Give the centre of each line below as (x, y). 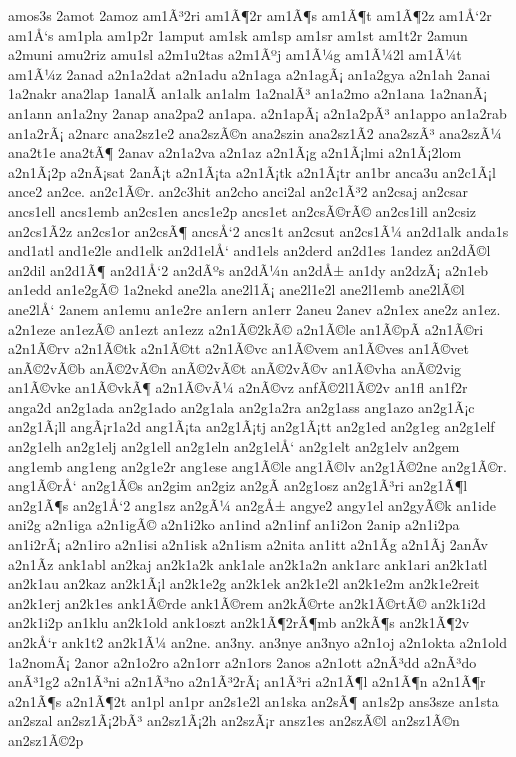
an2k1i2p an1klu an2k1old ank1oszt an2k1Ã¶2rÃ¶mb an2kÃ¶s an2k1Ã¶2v (239, 622)
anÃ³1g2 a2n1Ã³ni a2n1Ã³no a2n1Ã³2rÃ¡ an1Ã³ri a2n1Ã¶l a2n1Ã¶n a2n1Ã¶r (247, 681)
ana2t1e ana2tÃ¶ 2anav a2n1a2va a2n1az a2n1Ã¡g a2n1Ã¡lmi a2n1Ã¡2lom (235, 152)
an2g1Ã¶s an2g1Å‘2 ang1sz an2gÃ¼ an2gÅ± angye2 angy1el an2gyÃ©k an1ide (252, 504)
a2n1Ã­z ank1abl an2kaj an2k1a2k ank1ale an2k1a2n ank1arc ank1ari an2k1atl (248, 563)
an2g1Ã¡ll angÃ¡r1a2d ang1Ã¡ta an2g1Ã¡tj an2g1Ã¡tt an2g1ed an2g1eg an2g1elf (251, 426)
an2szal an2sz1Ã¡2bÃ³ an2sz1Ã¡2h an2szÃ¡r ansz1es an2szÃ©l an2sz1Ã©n (234, 720)
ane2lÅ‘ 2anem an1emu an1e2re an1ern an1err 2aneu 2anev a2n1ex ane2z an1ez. (254, 308)
